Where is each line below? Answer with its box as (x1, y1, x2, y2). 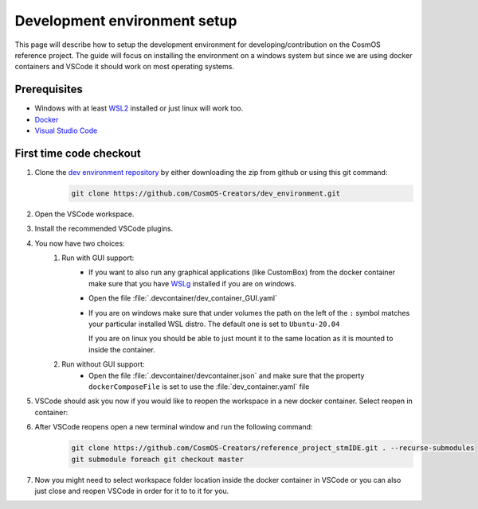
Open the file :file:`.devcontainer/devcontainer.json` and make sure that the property (88, 371, 365, 380)
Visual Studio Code (34, 126, 98, 135)
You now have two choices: (34, 239, 125, 248)
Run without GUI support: (61, 359, 145, 369)
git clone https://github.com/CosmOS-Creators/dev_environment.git (71, 188, 341, 198)
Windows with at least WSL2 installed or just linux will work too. (34, 103, 244, 113)
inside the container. (88, 344, 155, 354)
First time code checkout (14, 146, 141, 160)
